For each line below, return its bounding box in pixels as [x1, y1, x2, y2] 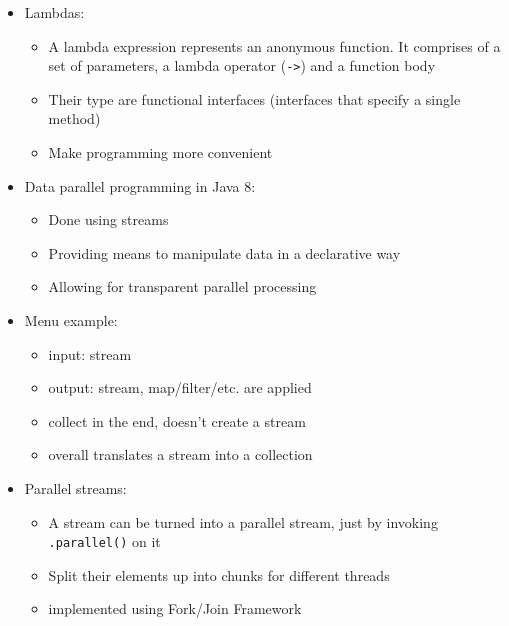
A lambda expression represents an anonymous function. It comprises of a [48, 35, 501, 56]
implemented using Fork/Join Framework [48, 598, 302, 619]
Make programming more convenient [48, 142, 273, 163]
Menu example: [24, 310, 118, 330]
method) [48, 108, 101, 129]
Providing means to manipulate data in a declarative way [48, 242, 401, 263]
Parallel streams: [24, 477, 127, 498]
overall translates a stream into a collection [48, 444, 313, 465]
